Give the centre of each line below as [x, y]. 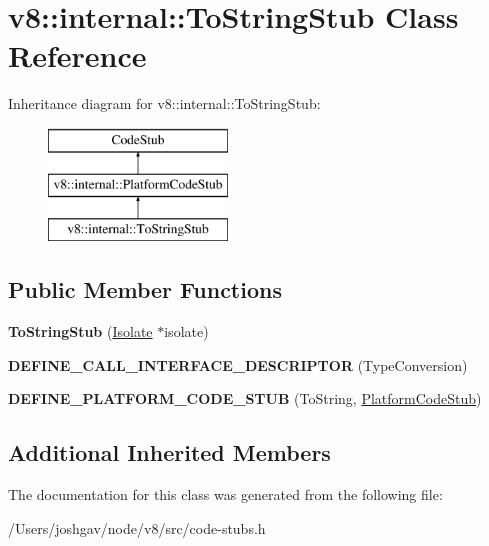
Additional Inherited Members [169, 452]
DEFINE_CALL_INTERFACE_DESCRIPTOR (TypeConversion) [238, 364]
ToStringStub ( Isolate [80, 331]
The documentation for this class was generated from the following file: [225, 494]
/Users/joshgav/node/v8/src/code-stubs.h [137, 527]
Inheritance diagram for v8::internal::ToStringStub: [164, 103]
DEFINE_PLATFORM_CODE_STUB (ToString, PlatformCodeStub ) [245, 398]
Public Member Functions [145, 289]
